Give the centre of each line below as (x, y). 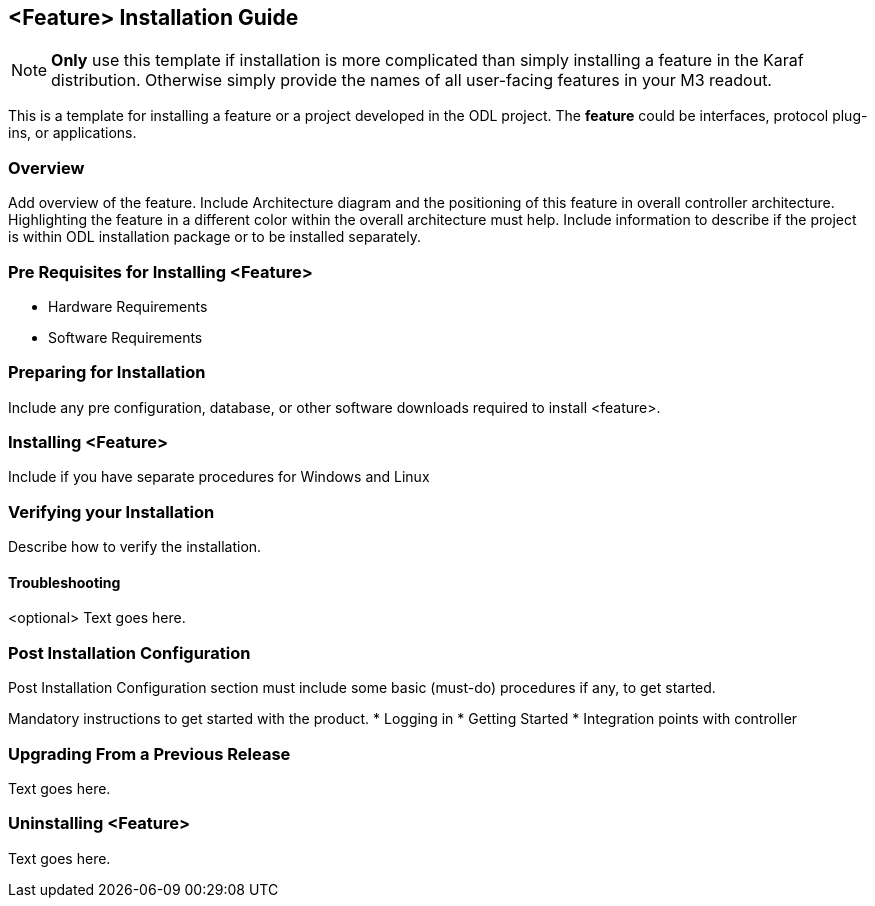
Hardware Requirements (128, 306)
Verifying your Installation (111, 511)
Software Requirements (125, 337)
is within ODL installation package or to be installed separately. (214, 237)
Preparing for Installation (107, 372)
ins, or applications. (72, 133)
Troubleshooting (64, 582)
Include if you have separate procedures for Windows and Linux (219, 477)
